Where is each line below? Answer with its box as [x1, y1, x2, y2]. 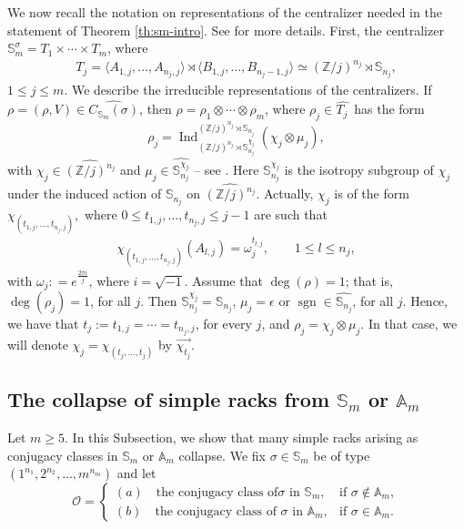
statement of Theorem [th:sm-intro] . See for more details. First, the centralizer [7, 20, 444, 39]
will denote [7, 335, 68, 354]
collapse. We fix [178, 445, 266, 464]
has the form [354, 99, 425, 118]
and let [116, 463, 156, 483]
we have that [7, 313, 79, 332]
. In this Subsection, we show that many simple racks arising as [65, 428, 419, 447]
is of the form [334, 184, 409, 203]
